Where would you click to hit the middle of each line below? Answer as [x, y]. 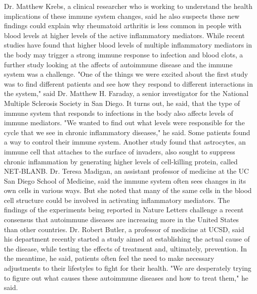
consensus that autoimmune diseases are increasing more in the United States [122, 220]
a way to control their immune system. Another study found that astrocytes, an [125, 142]
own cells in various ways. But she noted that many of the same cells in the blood [128, 190]
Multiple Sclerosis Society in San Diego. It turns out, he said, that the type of [122, 103]
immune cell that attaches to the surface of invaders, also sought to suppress [120, 151]
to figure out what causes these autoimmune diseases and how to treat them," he [126, 277]
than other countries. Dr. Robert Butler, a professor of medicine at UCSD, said [124, 229]
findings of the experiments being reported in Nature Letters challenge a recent [124, 210]
